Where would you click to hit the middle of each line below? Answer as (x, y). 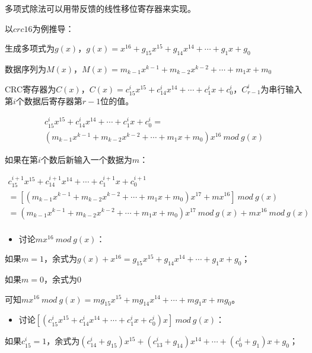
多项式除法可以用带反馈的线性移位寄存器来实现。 (100, 8)
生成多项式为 (30, 48)
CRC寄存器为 (31, 89)
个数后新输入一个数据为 (86, 159)
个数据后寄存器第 (49, 100)
